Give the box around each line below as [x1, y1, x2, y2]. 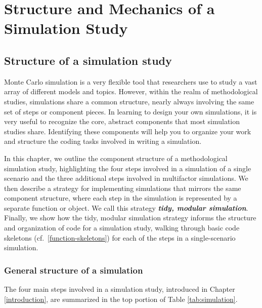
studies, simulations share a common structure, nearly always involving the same [4, 96, 254, 106]
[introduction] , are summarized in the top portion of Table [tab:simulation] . [4, 293, 238, 304]
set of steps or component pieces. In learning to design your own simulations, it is [4, 106, 257, 117]
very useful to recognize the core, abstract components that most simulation [4, 116, 240, 127]
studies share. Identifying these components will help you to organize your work [4, 126, 251, 136]
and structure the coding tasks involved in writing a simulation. [4, 136, 202, 146]
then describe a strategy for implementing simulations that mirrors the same [4, 182, 241, 193]
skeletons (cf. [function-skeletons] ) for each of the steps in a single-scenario [4, 232, 236, 243]
